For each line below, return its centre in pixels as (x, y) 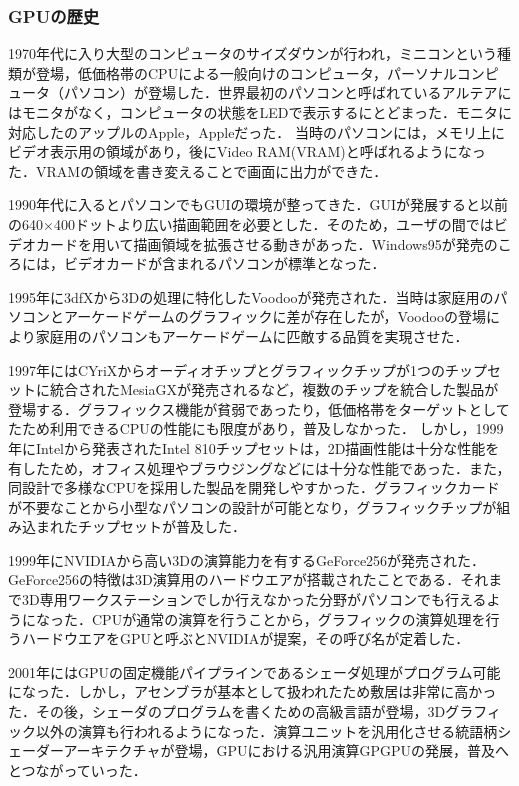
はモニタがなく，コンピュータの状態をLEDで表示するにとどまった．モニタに (260, 112)
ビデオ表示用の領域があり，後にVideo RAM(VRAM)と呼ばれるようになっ (247, 151)
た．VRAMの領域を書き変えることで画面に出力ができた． (198, 170)
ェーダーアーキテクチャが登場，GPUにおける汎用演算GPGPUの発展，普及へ (259, 750)
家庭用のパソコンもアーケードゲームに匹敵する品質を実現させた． (252, 335)
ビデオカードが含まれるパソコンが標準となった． (224, 263)
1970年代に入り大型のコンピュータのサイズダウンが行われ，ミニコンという (252, 53)
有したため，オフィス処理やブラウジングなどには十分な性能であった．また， (259, 467)
